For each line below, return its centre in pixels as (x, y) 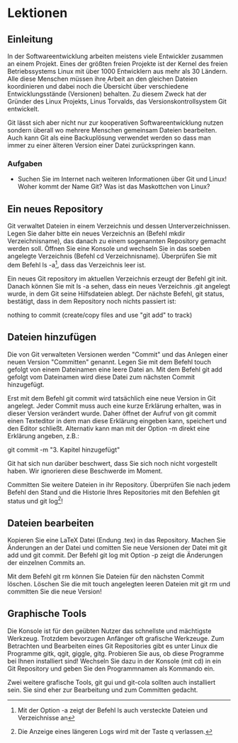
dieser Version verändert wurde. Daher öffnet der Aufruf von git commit (112, 413)
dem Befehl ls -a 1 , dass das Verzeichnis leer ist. (77, 264)
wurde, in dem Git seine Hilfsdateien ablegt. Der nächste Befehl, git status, (116, 294)
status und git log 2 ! (35, 500)
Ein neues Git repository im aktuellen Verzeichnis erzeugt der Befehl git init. (118, 279)
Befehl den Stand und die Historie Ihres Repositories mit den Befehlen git (114, 492)
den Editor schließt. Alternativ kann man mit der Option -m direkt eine (109, 428)
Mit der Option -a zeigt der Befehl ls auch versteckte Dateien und (113, 710)
